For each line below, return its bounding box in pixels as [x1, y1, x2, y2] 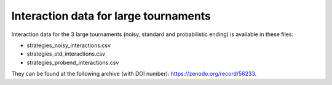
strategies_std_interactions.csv [26, 50, 106, 57]
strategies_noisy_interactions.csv [26, 42, 111, 49]
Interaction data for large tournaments [11, 9, 211, 23]
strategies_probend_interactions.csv [26, 59, 119, 66]
